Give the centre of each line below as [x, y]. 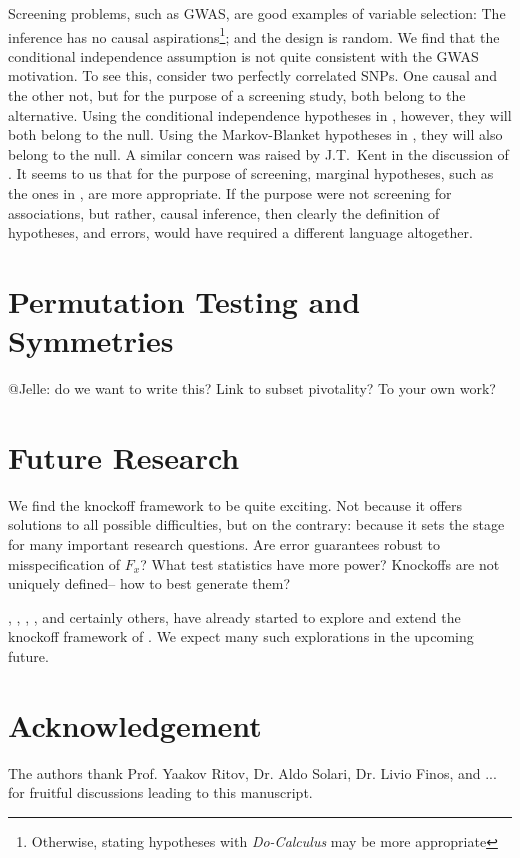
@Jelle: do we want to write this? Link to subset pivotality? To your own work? [252, 388]
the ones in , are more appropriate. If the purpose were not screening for [230, 193]
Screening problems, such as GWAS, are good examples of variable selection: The [257, 13]
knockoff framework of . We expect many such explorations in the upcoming [241, 636]
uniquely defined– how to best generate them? [149, 583]
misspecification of [64, 563]
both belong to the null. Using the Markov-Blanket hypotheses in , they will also [255, 134]
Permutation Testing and [184, 300]
